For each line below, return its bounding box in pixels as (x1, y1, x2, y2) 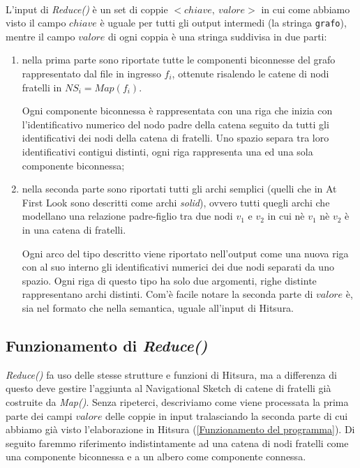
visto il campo (6, 15, 66, 30)
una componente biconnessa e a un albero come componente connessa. (6, 449, 306, 464)
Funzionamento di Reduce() (6, 334, 208, 356)
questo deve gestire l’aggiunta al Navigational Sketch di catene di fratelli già (6, 381, 331, 395)
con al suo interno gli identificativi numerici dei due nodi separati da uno (22, 259, 334, 274)
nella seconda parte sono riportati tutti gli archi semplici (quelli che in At (22, 181, 337, 196)
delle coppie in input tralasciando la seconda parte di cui (105, 408, 348, 423)
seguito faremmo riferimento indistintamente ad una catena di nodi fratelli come (6, 435, 349, 450)
